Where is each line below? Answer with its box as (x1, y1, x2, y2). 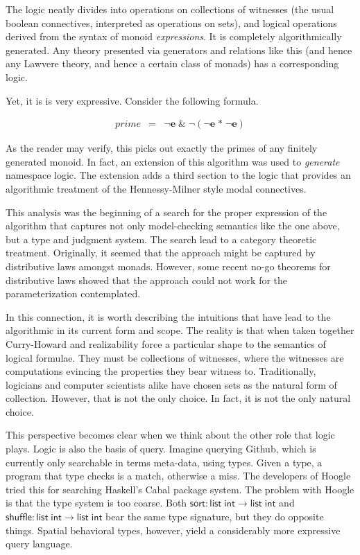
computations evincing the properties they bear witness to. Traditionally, (6, 364, 316, 378)
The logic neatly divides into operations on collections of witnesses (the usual (6, 2, 334, 16)
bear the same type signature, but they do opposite (105, 509, 324, 524)
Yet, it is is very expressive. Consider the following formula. (6, 93, 259, 107)
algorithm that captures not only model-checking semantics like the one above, (6, 218, 340, 233)
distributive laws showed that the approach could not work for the (6, 272, 288, 287)
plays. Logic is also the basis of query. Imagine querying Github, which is (6, 441, 316, 456)
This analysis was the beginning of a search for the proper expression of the (6, 204, 327, 219)
